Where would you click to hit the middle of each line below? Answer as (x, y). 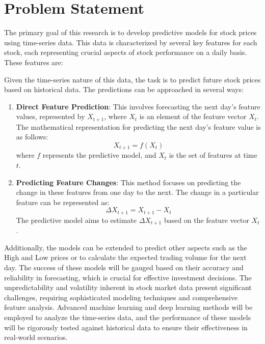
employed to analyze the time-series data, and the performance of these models (128, 317)
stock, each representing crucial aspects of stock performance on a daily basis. (126, 52)
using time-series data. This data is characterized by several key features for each (131, 42)
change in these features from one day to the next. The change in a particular (137, 192)
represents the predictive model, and (99, 155)
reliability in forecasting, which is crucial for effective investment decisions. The (128, 277)
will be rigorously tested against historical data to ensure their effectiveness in (126, 327)
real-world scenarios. (36, 337)
